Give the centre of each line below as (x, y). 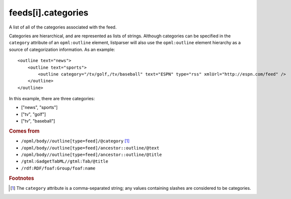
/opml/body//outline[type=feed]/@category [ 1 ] (75, 141)
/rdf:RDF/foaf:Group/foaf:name (58, 168)
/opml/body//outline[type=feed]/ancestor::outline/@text (90, 148)
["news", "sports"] (39, 107)
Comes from (24, 131)
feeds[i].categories (49, 13)
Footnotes (22, 178)
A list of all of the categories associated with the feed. (63, 27)
